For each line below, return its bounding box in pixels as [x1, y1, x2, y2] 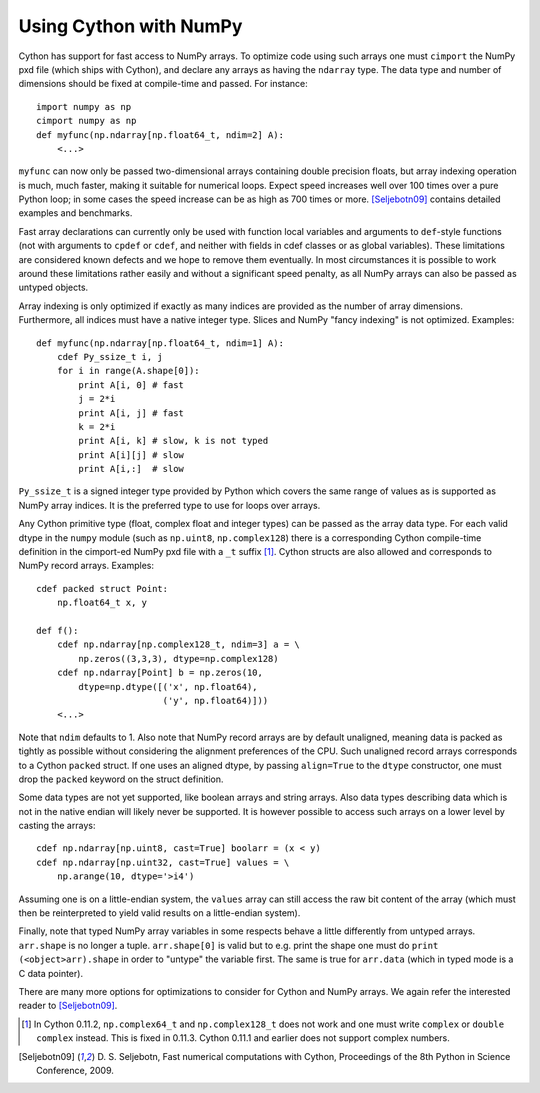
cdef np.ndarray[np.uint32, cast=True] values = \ [36, 856, 290, 868]
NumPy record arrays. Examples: [18, 560, 155, 572]
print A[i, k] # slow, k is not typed [78, 435, 269, 447]
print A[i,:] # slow [78, 463, 185, 475]
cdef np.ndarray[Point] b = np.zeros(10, [56, 667, 264, 679]
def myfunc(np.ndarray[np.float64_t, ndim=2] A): [36, 129, 285, 140]
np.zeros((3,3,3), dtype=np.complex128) [78, 653, 279, 664]
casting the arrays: [18, 820, 96, 832]
